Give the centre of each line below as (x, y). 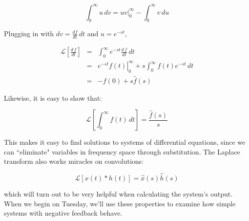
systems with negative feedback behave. (63, 213)
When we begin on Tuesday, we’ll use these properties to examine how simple (120, 203)
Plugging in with (29, 33)
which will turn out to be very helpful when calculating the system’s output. (118, 194)
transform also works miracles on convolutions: (74, 161)
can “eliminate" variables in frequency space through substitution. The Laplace (122, 151)
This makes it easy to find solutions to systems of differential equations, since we (125, 142)
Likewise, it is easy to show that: (53, 98)
